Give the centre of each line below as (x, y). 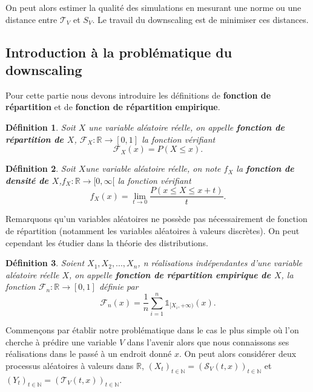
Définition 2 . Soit (41, 168)
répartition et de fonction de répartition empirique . (113, 107)
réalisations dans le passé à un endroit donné (89, 354)
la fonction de (265, 168)
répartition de (35, 139)
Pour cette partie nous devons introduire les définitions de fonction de (138, 95)
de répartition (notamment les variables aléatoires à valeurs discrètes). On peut (153, 230)
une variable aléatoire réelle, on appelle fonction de (186, 127)
